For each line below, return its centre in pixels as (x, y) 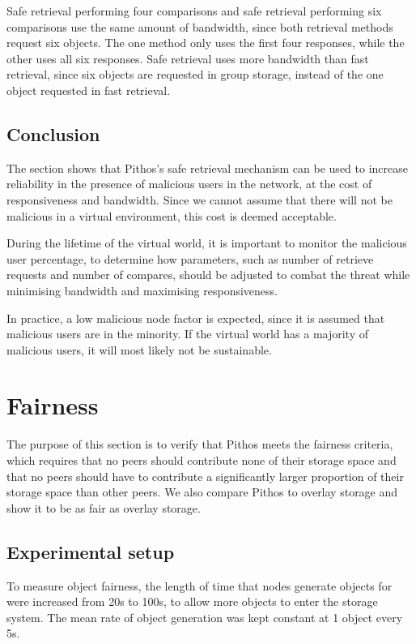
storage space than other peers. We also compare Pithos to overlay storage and (202, 492)
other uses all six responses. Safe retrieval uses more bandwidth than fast (188, 58)
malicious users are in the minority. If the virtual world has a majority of (188, 334)
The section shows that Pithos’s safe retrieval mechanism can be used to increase (207, 167)
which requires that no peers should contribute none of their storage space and (202, 460)
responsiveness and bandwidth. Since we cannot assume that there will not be (200, 199)
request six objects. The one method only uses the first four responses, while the (206, 43)
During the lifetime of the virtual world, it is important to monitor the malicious (207, 243)
